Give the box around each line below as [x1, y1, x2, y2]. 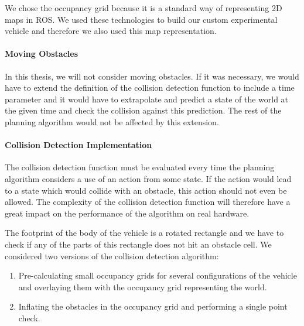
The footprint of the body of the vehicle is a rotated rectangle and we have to [5, 227, 284, 239]
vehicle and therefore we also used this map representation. [5, 25, 217, 37]
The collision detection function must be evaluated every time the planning [5, 161, 275, 173]
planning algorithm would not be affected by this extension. [5, 115, 219, 128]
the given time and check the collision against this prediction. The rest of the [5, 104, 282, 116]
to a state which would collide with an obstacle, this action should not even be [5, 184, 287, 196]
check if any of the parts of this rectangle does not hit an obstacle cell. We [5, 238, 272, 250]
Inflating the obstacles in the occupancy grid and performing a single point [18, 300, 288, 313]
